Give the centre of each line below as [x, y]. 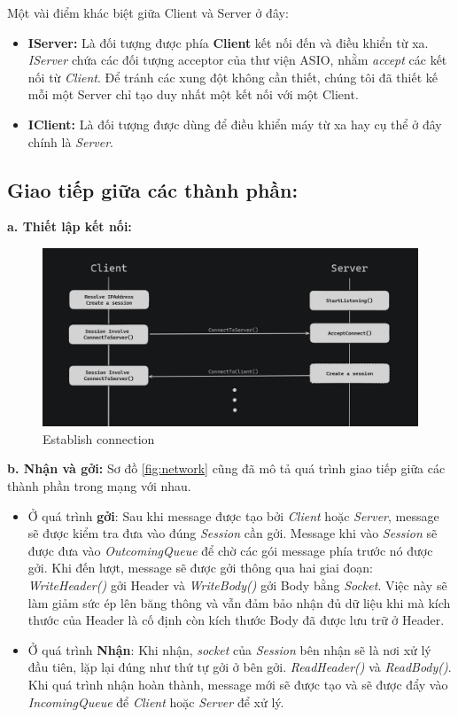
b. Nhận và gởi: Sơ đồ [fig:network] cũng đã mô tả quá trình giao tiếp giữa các [226, 468]
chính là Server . [71, 141]
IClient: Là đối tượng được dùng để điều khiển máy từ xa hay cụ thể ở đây [235, 124]
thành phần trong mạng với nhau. [99, 485]
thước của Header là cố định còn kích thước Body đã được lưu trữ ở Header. [236, 620]
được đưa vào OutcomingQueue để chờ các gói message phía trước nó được [230, 550]
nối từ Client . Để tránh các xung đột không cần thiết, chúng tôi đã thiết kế [233, 77]
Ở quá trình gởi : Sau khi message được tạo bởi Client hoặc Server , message [233, 515]
